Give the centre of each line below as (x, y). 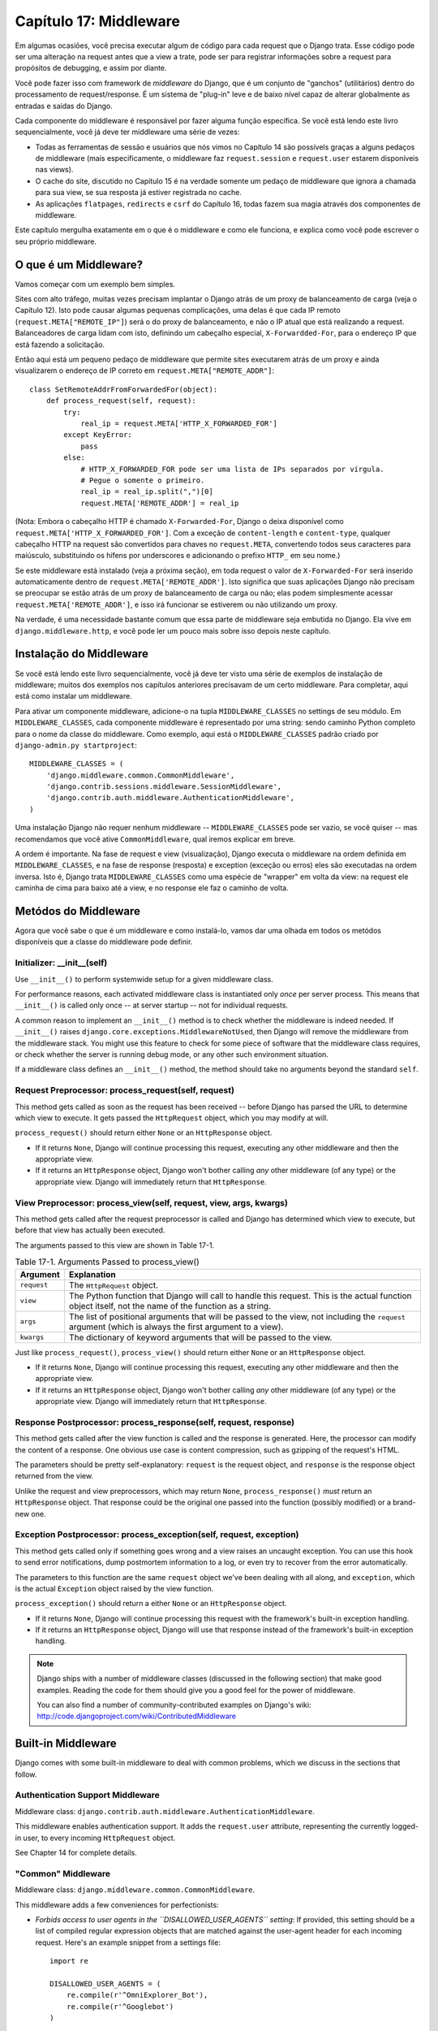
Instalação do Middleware (82, 654)
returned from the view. (54, 1476)
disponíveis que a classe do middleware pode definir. (104, 942)
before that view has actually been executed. (90, 1230)
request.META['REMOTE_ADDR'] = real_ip (160, 503)
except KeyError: (98, 435)
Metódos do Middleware (78, 911)
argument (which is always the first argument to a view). (176, 1327)
